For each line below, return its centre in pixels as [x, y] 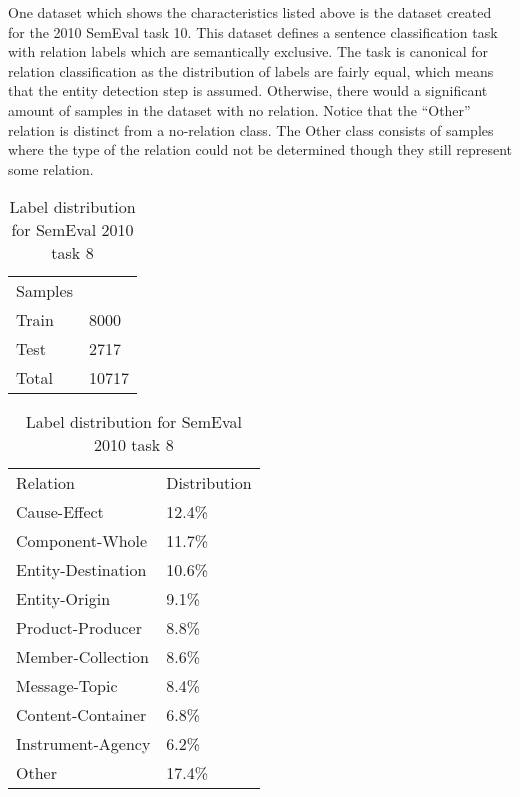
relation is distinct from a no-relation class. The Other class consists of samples [251, 129]
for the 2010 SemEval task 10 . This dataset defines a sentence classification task [253, 31]
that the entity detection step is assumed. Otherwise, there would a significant [248, 90]
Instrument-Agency [83, 744]
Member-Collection [82, 657]
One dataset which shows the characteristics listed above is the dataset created [250, 12]
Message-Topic [67, 686]
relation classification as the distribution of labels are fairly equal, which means [251, 70]
